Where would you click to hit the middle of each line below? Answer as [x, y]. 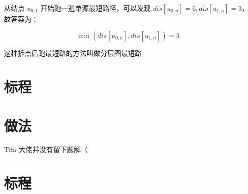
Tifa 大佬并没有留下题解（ [46, 149]
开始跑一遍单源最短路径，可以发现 [96, 8]
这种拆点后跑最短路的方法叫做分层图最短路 [73, 53]
